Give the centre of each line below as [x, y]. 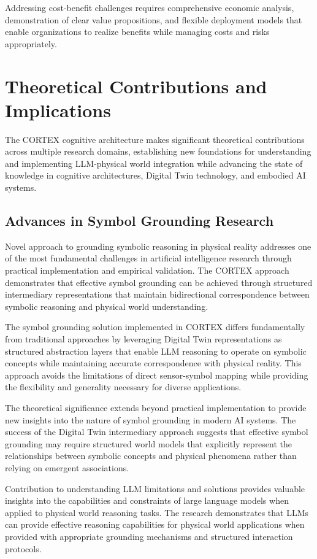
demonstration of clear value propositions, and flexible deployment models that [154, 19]
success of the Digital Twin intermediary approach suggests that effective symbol [157, 432]
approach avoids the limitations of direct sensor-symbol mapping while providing [157, 375]
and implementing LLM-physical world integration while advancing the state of [154, 163]
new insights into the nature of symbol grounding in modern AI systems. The [151, 419]
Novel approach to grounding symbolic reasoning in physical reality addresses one [158, 246]
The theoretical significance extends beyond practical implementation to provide [156, 407]
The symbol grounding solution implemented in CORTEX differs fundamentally [155, 327]
